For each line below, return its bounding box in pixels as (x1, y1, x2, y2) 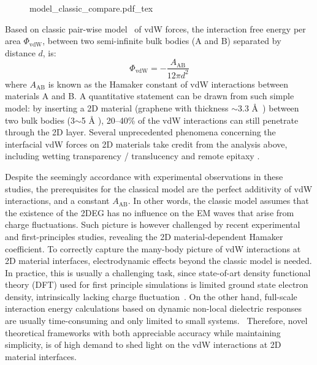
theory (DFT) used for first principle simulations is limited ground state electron (5, 278, 308, 291)
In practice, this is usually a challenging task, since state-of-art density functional (5, 266, 311, 279)
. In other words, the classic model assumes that (128, 194, 309, 207)
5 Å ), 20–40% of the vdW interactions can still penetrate (81, 113, 299, 126)
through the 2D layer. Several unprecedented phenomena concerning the (5, 126, 276, 138)
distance (5, 46, 36, 59)
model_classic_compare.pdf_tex (29, 2, 153, 14)
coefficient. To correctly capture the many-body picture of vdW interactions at (5, 242, 301, 255)
